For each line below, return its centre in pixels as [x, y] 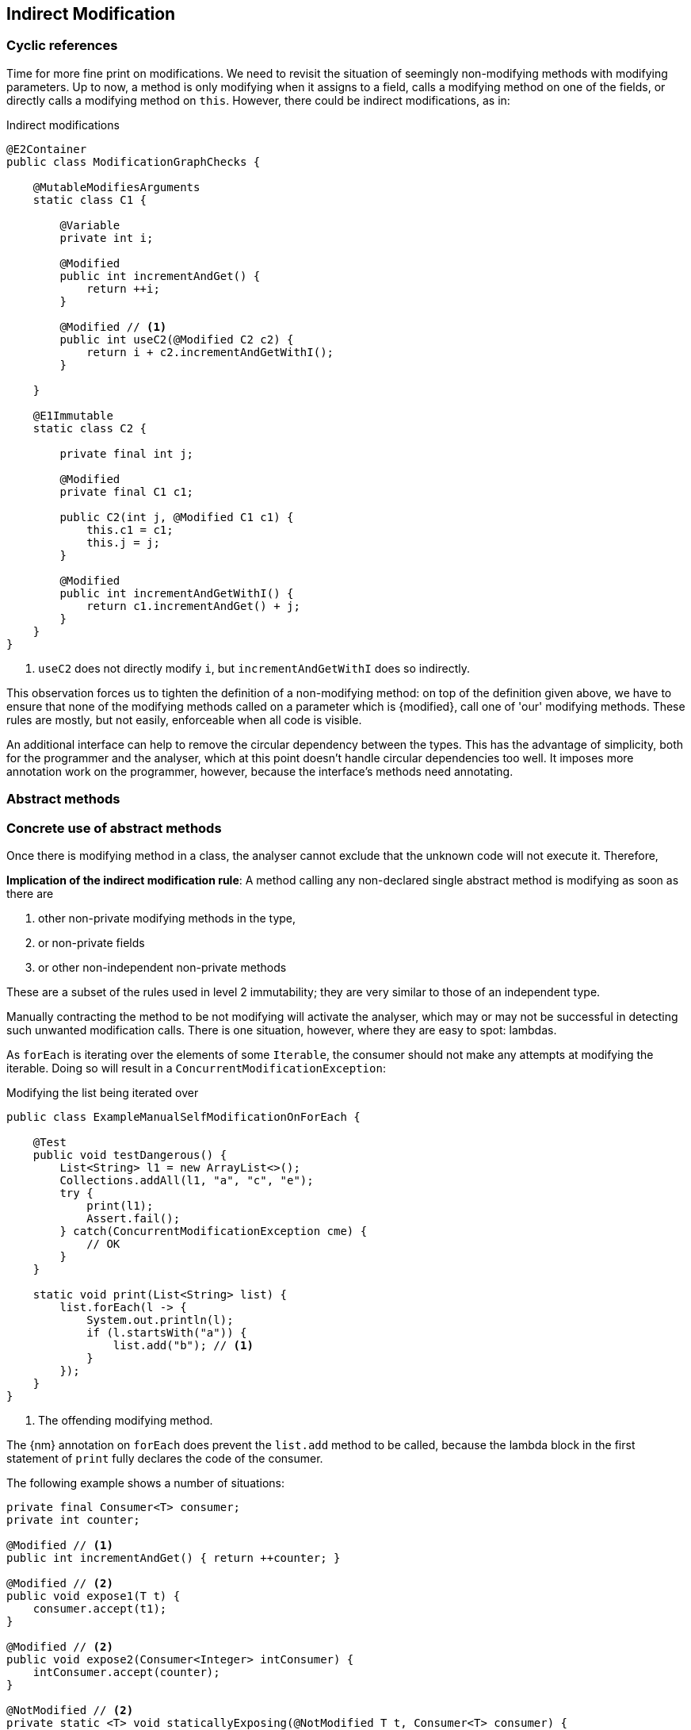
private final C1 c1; [127, 491]
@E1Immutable [73, 415]
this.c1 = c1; [130, 529]
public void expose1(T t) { [94, 1596]
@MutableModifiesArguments [116, 187]
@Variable [90, 225]
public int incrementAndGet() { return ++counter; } [174, 1557]
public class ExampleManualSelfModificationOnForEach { [183, 1116]
